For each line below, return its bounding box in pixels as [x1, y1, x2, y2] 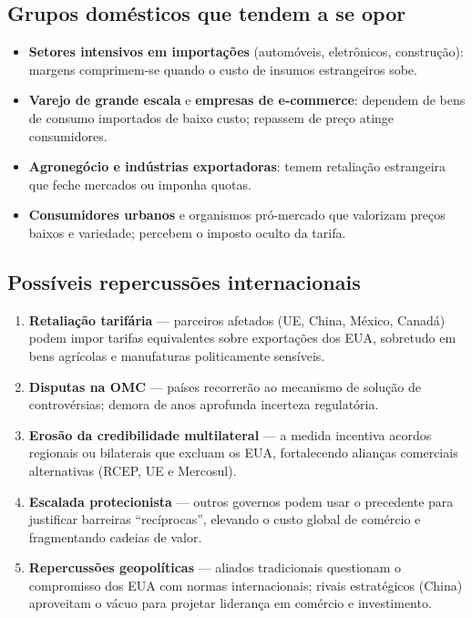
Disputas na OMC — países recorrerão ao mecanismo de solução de [28, 376, 421, 396]
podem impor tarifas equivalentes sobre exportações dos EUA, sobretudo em [28, 328, 457, 347]
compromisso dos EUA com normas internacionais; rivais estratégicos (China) [28, 575, 463, 594]
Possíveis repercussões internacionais [7, 267, 361, 295]
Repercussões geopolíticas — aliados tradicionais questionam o [28, 558, 401, 577]
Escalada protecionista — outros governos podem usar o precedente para [28, 491, 454, 510]
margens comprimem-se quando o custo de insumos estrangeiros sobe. [28, 59, 417, 78]
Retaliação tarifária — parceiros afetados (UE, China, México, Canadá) [28, 310, 446, 329]
